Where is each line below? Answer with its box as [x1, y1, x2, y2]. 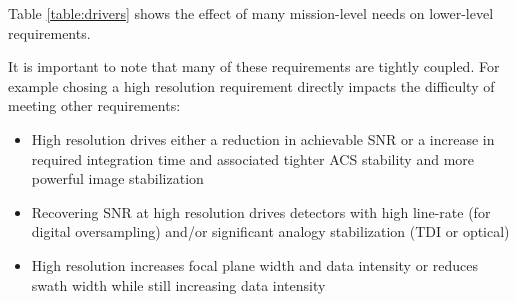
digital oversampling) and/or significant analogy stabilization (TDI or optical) [31, 221, 510, 242]
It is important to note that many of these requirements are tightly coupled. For [8, 56, 500, 77]
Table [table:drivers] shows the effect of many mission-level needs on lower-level [8, 3, 494, 23]
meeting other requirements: [8, 95, 181, 116]
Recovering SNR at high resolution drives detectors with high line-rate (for [31, 201, 491, 222]
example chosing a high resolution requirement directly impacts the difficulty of [8, 75, 495, 96]
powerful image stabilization [31, 168, 204, 189]
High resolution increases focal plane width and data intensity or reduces [31, 254, 479, 275]
